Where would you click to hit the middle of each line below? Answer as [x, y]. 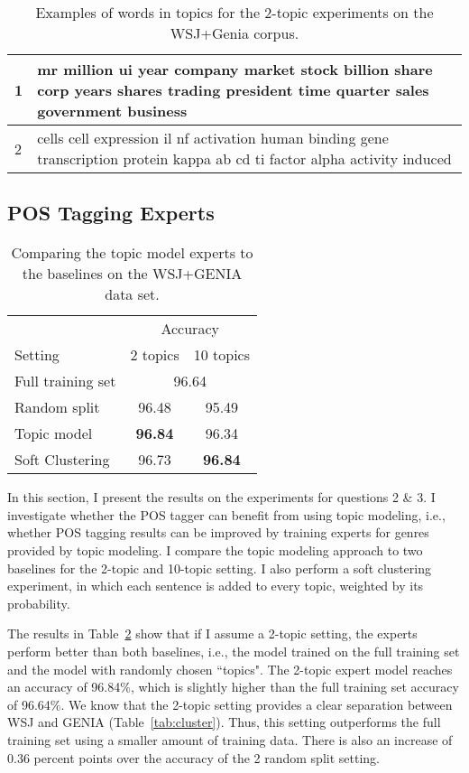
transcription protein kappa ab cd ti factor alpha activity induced [244, 158]
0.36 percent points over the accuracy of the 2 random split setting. [193, 757]
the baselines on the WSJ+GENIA [132, 274]
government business [112, 111]
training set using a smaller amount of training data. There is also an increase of [230, 739]
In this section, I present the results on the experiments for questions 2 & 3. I [221, 497]
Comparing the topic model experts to [132, 253]
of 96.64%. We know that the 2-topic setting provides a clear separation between [230, 704]
